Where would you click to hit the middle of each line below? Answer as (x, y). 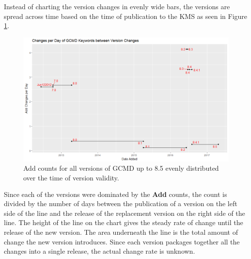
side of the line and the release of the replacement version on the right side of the (125, 213)
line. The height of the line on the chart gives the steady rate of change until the (124, 222)
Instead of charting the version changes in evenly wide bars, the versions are (117, 6)
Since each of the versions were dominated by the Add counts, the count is (116, 194)
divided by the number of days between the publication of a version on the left (121, 203)
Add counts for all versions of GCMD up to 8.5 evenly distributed (121, 168)
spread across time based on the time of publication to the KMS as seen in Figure (126, 16)
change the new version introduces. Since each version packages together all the (122, 241)
